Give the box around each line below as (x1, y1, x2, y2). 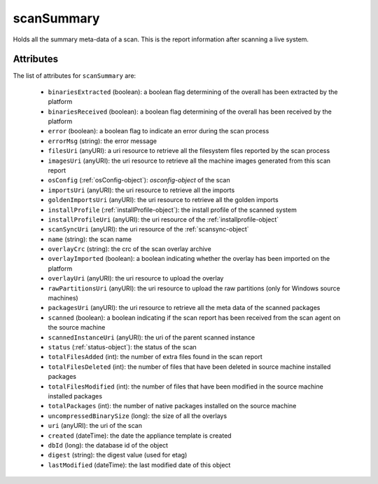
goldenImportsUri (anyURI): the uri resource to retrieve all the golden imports (48, 196, 279, 204)
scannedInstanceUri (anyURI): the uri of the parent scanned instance (48, 333, 255, 342)
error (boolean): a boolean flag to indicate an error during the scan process (48, 127, 269, 135)
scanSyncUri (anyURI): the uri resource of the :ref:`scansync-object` (48, 225, 249, 234)
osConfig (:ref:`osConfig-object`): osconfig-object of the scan (48, 176, 230, 184)
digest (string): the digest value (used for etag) (48, 451, 188, 459)
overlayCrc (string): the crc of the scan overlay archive (48, 245, 211, 253)
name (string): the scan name (48, 235, 132, 243)
